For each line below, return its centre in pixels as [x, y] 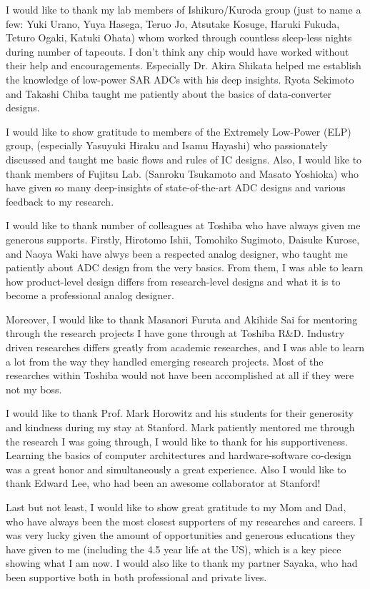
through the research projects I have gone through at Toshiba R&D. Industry [175, 333]
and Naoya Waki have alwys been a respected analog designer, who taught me [177, 253]
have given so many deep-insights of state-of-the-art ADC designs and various [176, 187]
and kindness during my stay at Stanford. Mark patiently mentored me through [180, 427]
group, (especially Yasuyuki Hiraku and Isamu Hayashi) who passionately [167, 145]
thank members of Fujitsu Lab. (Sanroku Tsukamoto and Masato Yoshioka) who [182, 173]
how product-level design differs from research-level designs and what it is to [173, 281]
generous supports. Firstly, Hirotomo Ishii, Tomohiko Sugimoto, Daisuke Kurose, [183, 239]
